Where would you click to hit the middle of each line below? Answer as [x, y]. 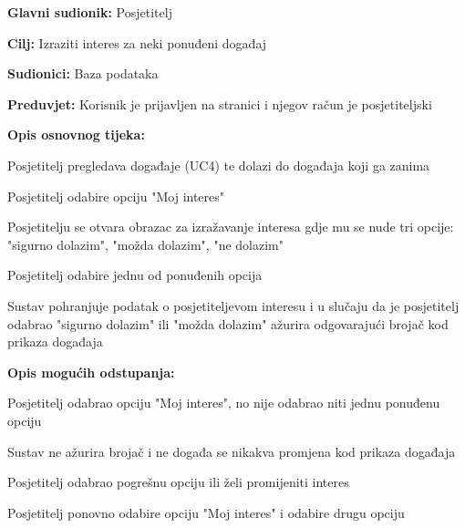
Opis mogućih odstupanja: [91, 372]
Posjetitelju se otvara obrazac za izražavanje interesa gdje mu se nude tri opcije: [231, 227]
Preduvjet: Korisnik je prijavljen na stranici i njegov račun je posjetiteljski [220, 104]
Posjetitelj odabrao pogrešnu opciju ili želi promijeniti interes [178, 482]
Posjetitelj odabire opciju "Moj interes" [116, 196]
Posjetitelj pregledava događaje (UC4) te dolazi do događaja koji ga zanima [219, 165]
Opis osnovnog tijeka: [76, 135]
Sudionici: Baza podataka [83, 73]
